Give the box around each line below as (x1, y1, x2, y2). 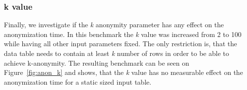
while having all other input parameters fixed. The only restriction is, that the (4, 38, 237, 49)
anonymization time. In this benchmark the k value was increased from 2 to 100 (4, 29, 242, 39)
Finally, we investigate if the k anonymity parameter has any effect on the (4, 19, 224, 30)
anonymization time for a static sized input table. (4, 76, 152, 87)
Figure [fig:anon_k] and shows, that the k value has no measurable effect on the (4, 67, 243, 77)
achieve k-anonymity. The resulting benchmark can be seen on (4, 57, 189, 68)
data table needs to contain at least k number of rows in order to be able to (4, 48, 229, 58)
